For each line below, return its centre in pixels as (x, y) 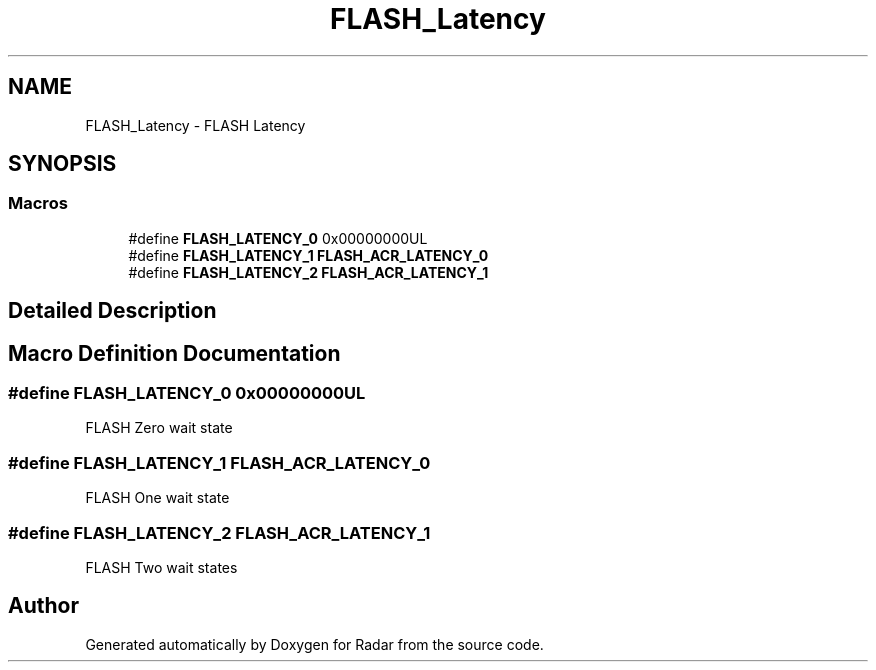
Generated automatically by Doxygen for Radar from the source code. (314, 644)
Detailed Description (112, 311)
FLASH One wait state (157, 498)
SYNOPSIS (62, 164)
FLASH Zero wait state (159, 428)
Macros (38, 203)
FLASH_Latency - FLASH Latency (195, 125)
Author (43, 606)
